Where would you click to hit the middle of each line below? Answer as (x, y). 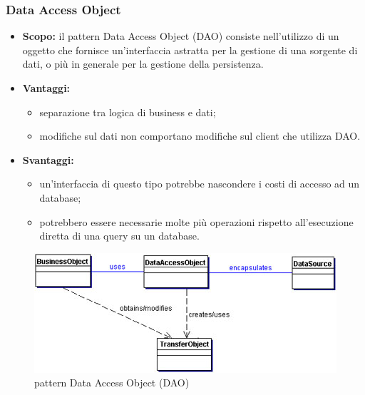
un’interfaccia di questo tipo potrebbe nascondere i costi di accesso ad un (200, 184)
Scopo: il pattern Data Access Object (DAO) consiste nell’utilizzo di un (181, 36)
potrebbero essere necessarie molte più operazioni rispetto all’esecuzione (196, 221)
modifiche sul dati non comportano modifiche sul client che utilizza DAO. (200, 136)
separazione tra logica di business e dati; (128, 112)
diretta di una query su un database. (119, 236)
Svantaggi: (48, 159)
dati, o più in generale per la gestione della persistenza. (143, 64)
